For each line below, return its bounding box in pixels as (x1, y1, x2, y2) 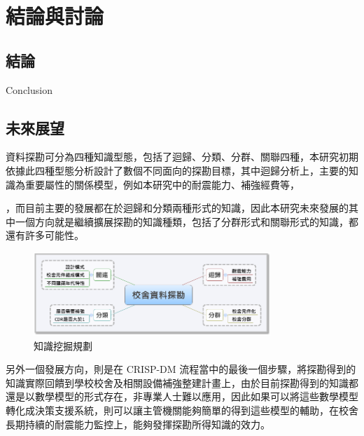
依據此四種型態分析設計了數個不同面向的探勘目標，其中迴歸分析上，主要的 (6, 163, 349, 177)
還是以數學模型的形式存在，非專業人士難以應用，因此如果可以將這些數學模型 (6, 389, 358, 404)
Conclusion (6, 82, 52, 97)
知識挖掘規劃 (34, 338, 92, 353)
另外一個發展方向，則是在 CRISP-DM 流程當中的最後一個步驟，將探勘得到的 (6, 362, 356, 376)
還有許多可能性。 (6, 228, 84, 243)
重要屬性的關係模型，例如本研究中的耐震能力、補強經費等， (24, 177, 300, 191)
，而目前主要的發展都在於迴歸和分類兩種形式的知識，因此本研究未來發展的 (6, 200, 349, 215)
